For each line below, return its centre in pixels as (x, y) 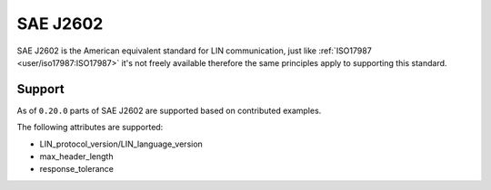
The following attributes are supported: (90, 128)
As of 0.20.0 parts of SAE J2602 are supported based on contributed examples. (169, 110)
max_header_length (76, 157)
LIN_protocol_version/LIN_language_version (121, 144)
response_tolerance (76, 169)
